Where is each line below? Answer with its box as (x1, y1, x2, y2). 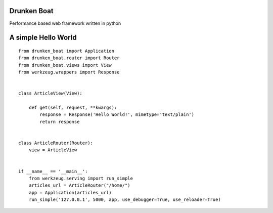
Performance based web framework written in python (9, 20, 121, 26)
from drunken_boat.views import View (18, 62, 112, 68)
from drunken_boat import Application (18, 48, 115, 54)
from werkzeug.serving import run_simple (28, 175, 133, 181)
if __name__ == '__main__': (18, 168, 88, 174)
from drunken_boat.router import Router (18, 55, 120, 61)
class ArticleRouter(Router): (18, 140, 94, 146)
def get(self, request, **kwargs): (28, 105, 117, 111)
